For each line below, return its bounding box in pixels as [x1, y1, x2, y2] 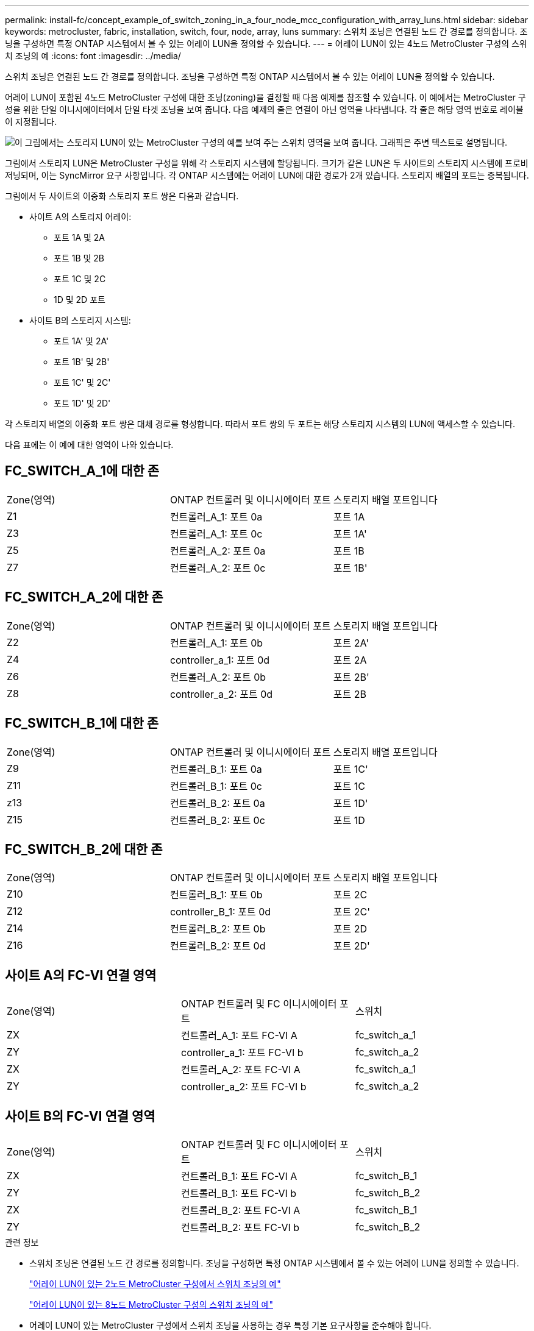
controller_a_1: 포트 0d [169, 653, 270, 666]
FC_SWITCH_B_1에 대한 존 [5, 715, 159, 731]
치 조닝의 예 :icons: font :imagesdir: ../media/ [5, 51, 181, 61]
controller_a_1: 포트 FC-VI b [180, 1046, 304, 1059]
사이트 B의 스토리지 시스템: [29, 315, 131, 325]
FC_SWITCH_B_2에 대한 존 [5, 841, 163, 857]
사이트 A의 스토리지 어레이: [29, 211, 132, 222]
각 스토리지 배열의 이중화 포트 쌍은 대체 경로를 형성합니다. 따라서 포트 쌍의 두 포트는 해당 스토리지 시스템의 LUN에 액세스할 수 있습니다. [5, 419, 515, 429]
